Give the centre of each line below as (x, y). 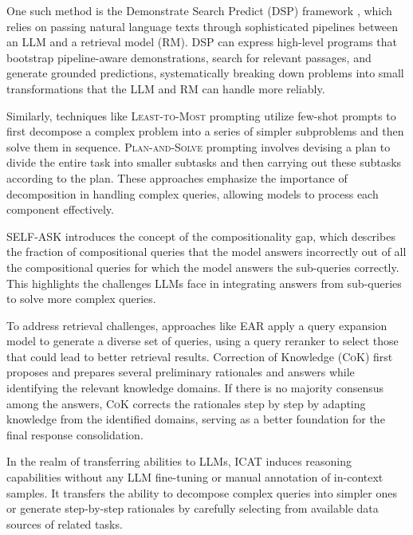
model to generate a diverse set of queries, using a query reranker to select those (203, 341)
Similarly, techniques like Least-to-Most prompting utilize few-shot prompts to (201, 115)
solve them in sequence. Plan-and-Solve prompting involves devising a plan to (199, 146)
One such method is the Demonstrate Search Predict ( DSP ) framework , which (199, 10)
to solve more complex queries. (81, 299)
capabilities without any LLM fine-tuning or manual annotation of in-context (195, 477)
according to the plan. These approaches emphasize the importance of (177, 177)
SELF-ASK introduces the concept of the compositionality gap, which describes (201, 236)
